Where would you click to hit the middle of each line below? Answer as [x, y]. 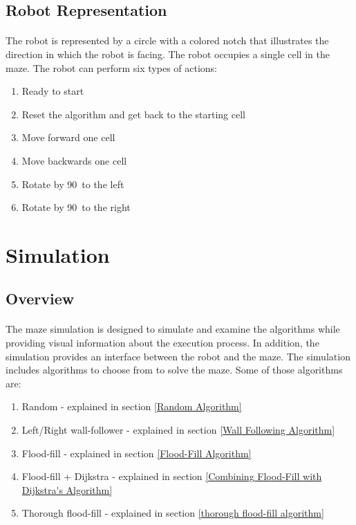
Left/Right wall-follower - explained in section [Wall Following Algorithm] [178, 430]
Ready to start [53, 91]
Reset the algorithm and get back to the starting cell [133, 114]
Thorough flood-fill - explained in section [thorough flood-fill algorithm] [173, 513]
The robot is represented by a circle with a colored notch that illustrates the [167, 40]
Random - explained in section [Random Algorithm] [132, 406]
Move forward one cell [68, 137]
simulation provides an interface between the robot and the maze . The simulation [178, 356]
